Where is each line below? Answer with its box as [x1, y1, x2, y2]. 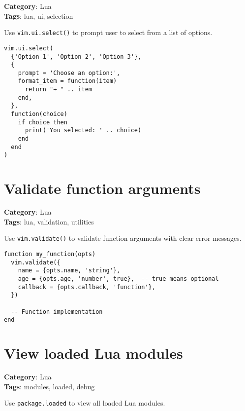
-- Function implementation [11, 308, 103, 315]
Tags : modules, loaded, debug [4, 381, 95, 391]
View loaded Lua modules [4, 343, 183, 363]
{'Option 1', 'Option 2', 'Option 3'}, [11, 53, 142, 60]
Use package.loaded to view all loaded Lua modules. [4, 398, 165, 408]
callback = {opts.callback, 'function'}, [18, 283, 155, 291]
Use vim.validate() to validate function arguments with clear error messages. [4, 233, 242, 243]
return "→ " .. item [25, 86, 92, 93]
